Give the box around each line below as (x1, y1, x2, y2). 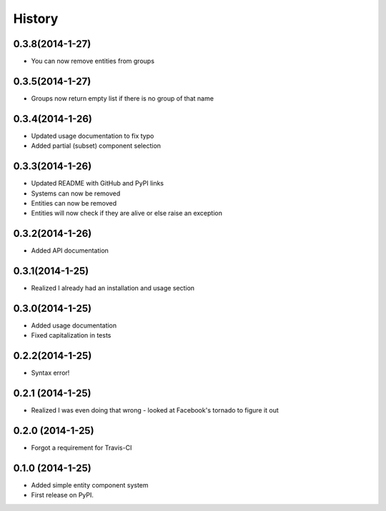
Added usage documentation (31, 321, 117, 330)
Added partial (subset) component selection (31, 141, 161, 150)
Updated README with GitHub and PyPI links (31, 179, 164, 188)
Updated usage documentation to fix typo (31, 131, 154, 140)
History (13, 11, 59, 26)
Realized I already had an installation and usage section (31, 284, 195, 293)
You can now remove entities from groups (31, 57, 155, 66)
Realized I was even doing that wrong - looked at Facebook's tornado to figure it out (31, 406, 279, 415)
